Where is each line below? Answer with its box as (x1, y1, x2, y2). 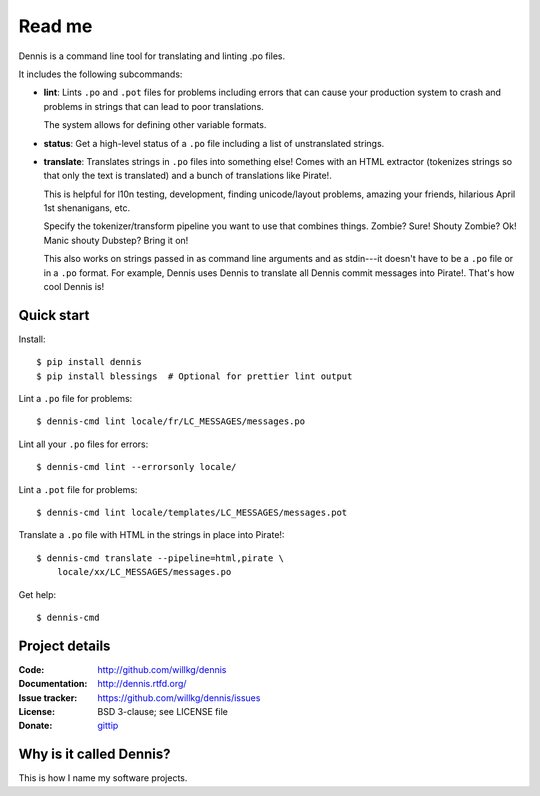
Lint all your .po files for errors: (18, 438, 149, 450)
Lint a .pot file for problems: (18, 483, 138, 495)
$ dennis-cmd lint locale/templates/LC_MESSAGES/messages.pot (36, 507, 348, 519)
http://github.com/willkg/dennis (97, 663, 227, 675)
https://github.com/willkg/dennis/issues (97, 691, 261, 704)
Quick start (18, 306, 90, 324)
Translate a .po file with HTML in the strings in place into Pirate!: (18, 529, 285, 541)
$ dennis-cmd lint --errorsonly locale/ (36, 461, 237, 473)
